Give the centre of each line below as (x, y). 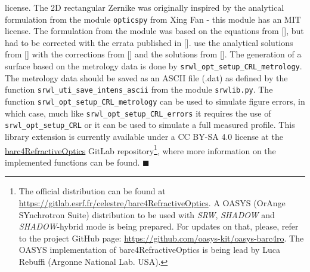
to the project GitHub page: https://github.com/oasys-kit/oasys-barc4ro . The (161, 238)
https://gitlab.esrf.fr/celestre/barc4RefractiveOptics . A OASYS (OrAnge (152, 202)
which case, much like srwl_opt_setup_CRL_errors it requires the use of (138, 113)
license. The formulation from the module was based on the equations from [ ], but (154, 31)
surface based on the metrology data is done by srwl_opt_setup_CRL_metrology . (154, 66)
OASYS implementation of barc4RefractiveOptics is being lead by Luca (149, 250)
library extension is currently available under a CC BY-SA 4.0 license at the (144, 136)
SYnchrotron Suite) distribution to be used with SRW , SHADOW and (147, 214)
